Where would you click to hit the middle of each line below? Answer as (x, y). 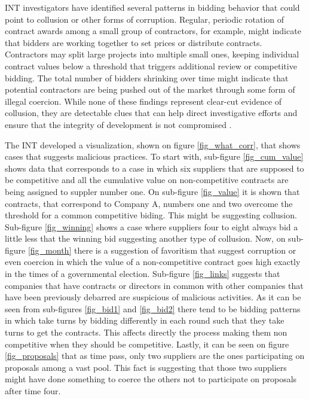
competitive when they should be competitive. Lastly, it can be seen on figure (147, 344)
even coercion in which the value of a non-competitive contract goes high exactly (153, 262)
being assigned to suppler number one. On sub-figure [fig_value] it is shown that (152, 191)
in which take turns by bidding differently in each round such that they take (145, 320)
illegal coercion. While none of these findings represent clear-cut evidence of (143, 101)
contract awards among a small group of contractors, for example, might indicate (153, 31)
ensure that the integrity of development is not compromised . (118, 124)
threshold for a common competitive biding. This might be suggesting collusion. (151, 215)
